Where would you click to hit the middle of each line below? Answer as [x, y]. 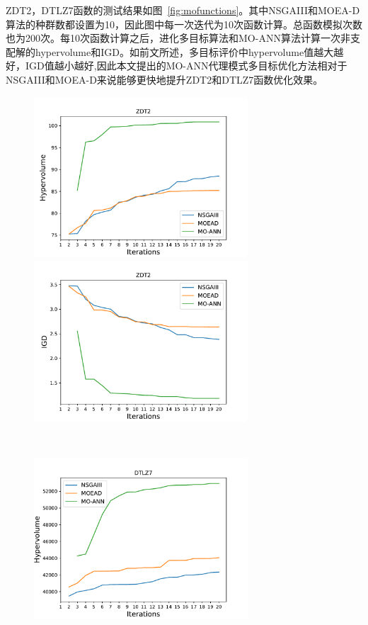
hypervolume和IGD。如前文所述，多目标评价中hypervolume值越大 [184, 51]
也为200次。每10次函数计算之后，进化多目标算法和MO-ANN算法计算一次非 [178, 38]
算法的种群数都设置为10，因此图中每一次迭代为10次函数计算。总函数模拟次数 [184, 24]
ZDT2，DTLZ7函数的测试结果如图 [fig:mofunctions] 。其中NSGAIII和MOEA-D [183, 10]
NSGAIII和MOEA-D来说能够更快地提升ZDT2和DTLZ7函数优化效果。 [165, 79]
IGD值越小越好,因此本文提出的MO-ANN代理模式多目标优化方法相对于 [186, 66]
